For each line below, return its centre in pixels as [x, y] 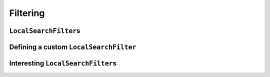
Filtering [27, 13]
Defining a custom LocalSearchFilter [73, 47]
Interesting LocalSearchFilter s [63, 63]
